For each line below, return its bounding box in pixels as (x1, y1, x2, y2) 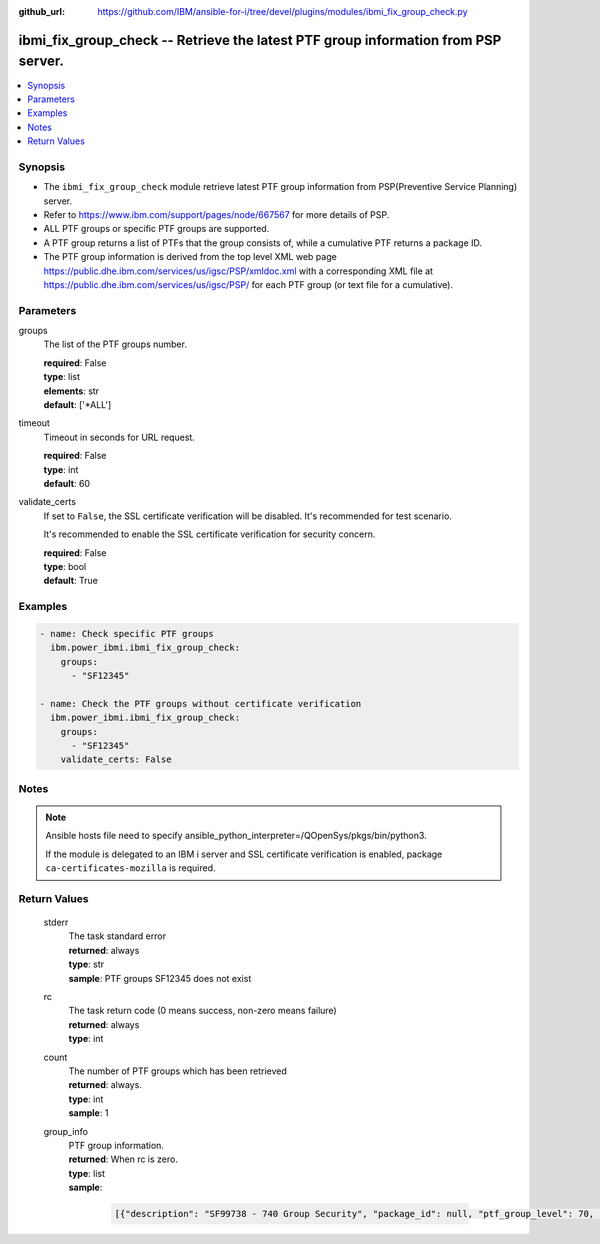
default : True (43, 575, 99, 587)
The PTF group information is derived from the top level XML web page (43, 251, 337, 263)
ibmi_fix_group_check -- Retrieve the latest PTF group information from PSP (18, 31, 502, 49)
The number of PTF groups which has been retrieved (68, 1065, 287, 1077)
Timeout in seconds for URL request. (43, 431, 195, 443)
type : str (68, 958, 105, 970)
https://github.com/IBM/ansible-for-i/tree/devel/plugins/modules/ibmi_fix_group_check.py (97, 6, 469, 17)
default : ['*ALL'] (43, 399, 112, 411)
